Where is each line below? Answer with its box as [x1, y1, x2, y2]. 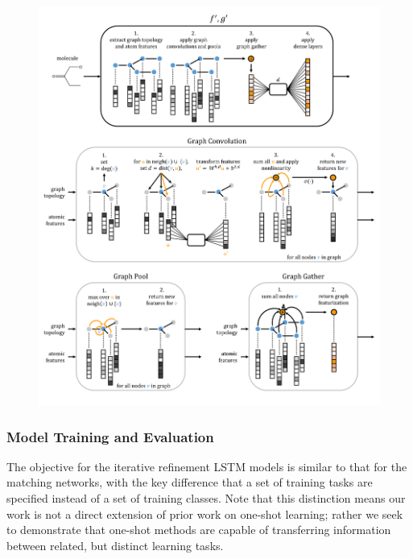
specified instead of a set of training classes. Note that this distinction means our [6, 490, 406, 507]
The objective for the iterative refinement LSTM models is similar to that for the [6, 458, 407, 474]
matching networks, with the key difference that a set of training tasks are [6, 474, 373, 491]
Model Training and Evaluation [6, 426, 214, 446]
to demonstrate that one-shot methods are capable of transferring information [6, 521, 391, 538]
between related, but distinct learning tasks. [6, 536, 224, 553]
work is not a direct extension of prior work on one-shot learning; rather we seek [6, 505, 403, 522]
